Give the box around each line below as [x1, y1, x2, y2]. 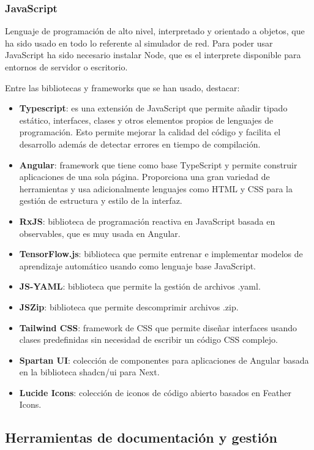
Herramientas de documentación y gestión [5, 428, 277, 447]
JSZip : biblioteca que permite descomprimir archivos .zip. [19, 300, 239, 313]
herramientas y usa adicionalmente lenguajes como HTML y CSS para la [19, 182, 293, 195]
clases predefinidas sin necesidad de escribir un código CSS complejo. [19, 333, 278, 346]
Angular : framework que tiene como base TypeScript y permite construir [19, 158, 297, 171]
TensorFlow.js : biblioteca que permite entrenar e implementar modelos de [19, 247, 303, 260]
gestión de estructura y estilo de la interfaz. [19, 194, 182, 207]
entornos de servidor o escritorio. [5, 61, 128, 73]
